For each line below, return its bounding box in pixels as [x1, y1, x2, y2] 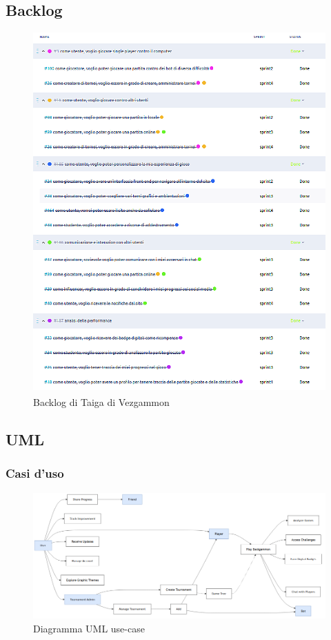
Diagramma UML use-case [33, 621, 145, 635]
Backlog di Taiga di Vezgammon [33, 395, 170, 409]
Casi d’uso [6, 465, 64, 482]
